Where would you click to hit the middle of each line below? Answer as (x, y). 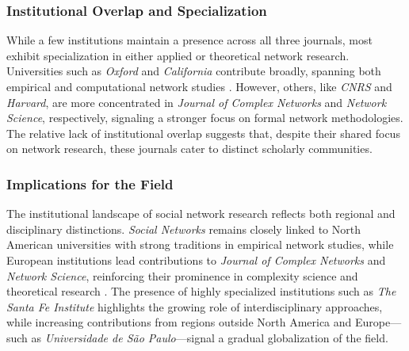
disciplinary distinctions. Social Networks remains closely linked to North (183, 229)
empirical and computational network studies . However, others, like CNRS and (199, 86)
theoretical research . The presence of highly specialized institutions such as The (201, 291)
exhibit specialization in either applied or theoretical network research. (178, 55)
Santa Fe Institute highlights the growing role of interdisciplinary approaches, (195, 306)
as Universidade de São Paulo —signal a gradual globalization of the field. (210, 337)
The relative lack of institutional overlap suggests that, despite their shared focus (203, 133)
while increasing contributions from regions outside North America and (179, 322)
